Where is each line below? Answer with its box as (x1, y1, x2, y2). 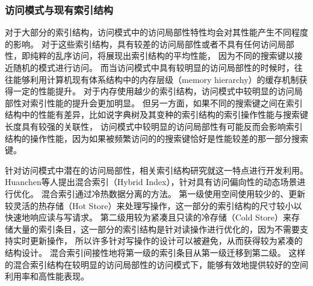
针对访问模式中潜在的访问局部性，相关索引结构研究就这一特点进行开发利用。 (5, 163, 308, 176)
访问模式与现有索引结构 (5, 2, 113, 17)
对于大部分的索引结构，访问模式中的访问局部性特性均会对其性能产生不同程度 (5, 26, 308, 38)
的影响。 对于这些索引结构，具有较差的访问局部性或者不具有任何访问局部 (5, 37, 294, 50)
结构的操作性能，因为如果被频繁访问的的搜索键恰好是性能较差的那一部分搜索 (5, 132, 308, 144)
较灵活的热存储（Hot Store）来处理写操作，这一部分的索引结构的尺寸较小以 (5, 199, 302, 211)
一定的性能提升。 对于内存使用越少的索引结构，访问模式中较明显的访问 (13, 85, 294, 97)
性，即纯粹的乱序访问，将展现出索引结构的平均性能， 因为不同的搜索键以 (5, 49, 294, 62)
